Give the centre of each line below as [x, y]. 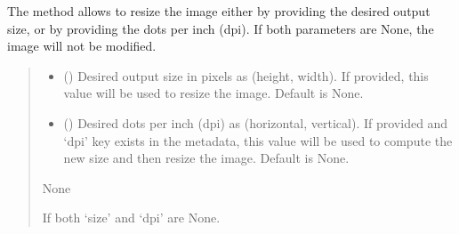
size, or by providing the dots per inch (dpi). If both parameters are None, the [221, 28]
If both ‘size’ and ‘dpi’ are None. [131, 218]
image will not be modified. [82, 46]
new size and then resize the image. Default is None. [206, 158]
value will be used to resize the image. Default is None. [213, 93]
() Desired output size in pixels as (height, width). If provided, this [246, 75]
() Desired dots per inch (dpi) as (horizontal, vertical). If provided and [256, 122]
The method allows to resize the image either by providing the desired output [219, 11]
